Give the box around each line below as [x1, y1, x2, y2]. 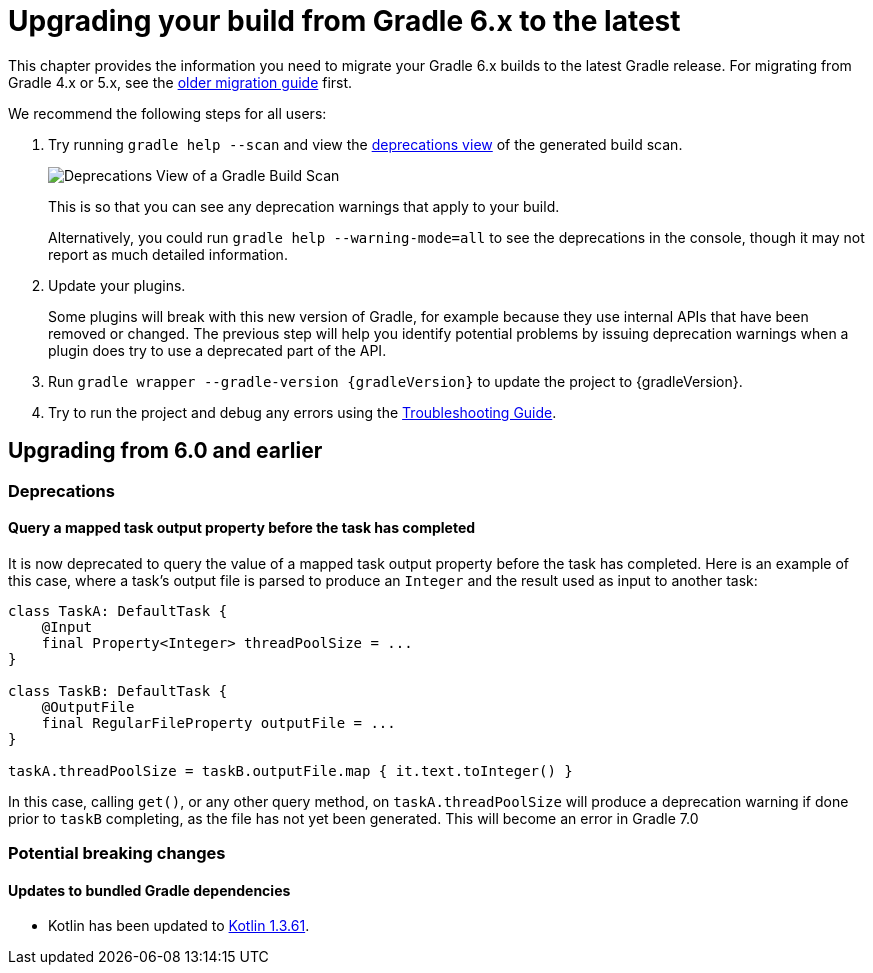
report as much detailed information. [48, 245, 288, 263]
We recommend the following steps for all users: [8, 104, 327, 122]
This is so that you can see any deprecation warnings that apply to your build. [48, 197, 560, 215]
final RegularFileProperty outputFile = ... [41, 714, 396, 731]
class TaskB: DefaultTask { [8, 682, 228, 699]
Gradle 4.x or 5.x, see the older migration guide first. [8, 73, 353, 91]
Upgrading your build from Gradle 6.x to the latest [8, 4, 681, 38]
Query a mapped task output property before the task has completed [8, 519, 476, 537]
